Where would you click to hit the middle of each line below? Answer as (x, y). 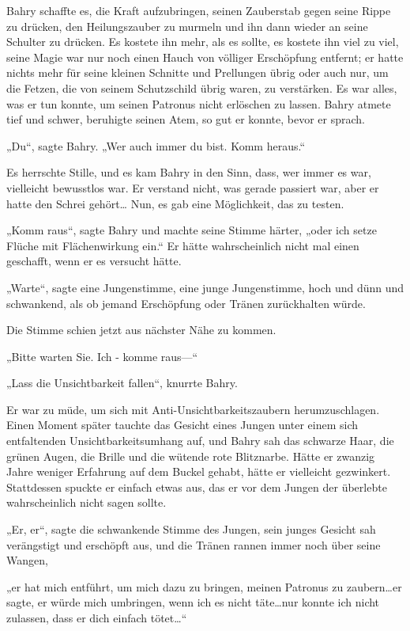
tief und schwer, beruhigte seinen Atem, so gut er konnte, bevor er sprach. (186, 119)
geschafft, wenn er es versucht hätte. (94, 261)
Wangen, (27, 560)
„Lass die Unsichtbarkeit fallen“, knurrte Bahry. (122, 383)
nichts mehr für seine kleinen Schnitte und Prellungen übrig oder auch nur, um (197, 72)
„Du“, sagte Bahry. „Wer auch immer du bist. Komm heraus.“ (156, 145)
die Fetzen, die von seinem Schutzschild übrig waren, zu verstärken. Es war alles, (202, 87)
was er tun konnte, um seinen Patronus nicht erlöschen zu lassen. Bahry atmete (199, 103)
